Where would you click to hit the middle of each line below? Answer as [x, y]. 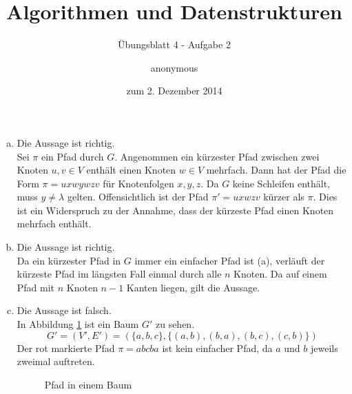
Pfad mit [36, 287]
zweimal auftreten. [56, 361]
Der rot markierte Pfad [66, 348]
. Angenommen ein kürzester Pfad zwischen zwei [217, 156]
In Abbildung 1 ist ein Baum [78, 324]
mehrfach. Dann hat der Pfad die [276, 170]
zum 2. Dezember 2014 [174, 91]
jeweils [324, 348]
